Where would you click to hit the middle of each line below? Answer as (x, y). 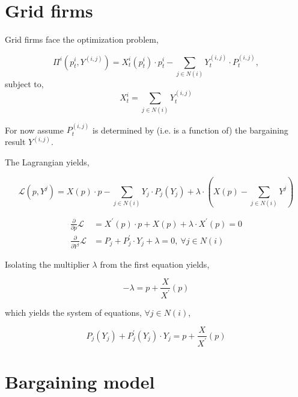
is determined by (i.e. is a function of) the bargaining (190, 130)
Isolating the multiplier (47, 264)
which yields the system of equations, (73, 312)
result (15, 142)
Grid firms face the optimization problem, (82, 39)
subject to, (24, 83)
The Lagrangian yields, (47, 162)
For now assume (34, 130)
